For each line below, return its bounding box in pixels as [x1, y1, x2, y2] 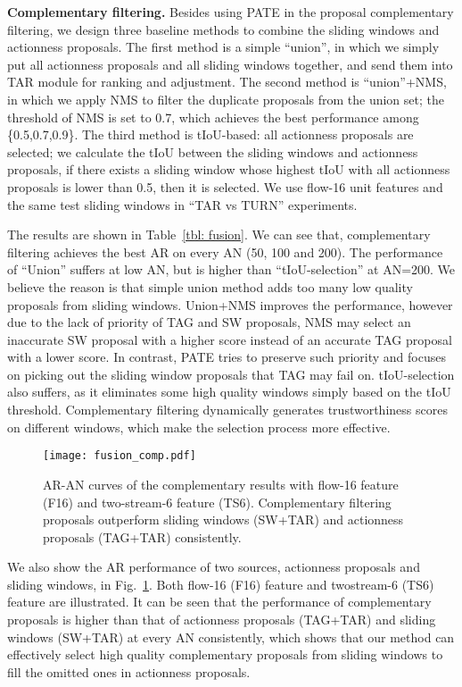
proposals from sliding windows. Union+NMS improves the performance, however [7, 295, 453, 314]
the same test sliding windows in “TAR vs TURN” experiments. [7, 195, 358, 214]
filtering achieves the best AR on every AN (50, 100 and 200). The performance [7, 242, 443, 261]
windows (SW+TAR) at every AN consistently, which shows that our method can [7, 627, 455, 646]
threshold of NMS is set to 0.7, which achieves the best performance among [7, 107, 419, 126]
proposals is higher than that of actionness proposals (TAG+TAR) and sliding [7, 610, 436, 629]
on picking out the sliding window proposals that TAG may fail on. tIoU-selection [7, 364, 455, 383]
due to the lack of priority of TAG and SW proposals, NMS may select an [7, 313, 411, 331]
